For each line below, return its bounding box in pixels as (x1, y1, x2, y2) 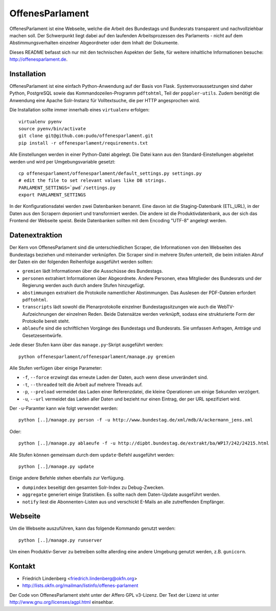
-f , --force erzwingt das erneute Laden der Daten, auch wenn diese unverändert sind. (22, 374, 209, 381)
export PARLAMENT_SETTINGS (18, 192, 86, 198)
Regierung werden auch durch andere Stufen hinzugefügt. (22, 283, 145, 289)
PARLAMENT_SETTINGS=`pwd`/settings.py (18, 184, 116, 191)
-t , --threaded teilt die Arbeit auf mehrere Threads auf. (22, 381, 143, 388)
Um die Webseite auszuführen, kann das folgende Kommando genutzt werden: (9, 525, 176, 531)
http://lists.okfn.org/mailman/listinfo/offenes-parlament (22, 582, 139, 589)
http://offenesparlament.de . (9, 56, 68, 62)
